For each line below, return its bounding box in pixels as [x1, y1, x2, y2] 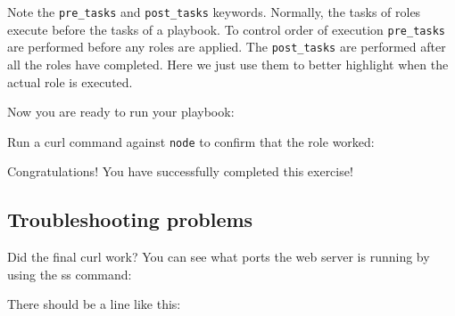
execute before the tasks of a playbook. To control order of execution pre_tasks [7, 20, 445, 38]
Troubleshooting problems [7, 206, 253, 233]
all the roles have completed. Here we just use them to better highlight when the [7, 54, 449, 73]
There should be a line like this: [7, 295, 181, 313]
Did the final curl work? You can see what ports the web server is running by [7, 247, 430, 266]
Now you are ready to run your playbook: [7, 102, 235, 121]
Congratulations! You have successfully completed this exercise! [7, 162, 353, 181]
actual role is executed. [7, 72, 133, 91]
